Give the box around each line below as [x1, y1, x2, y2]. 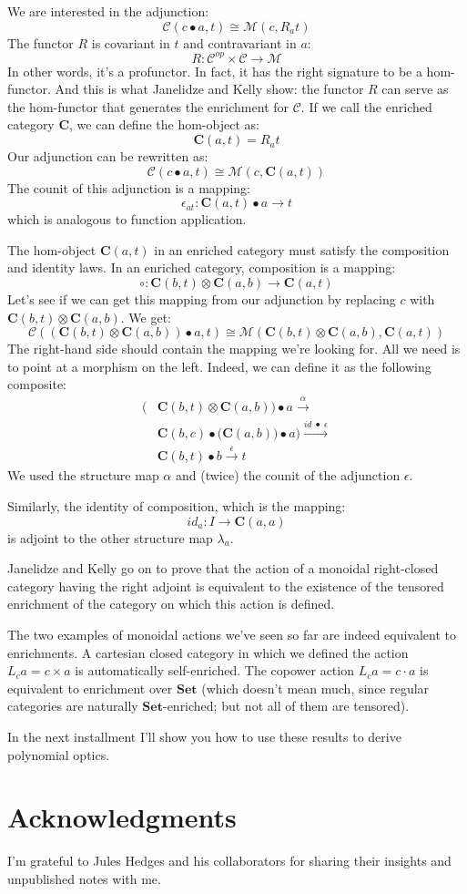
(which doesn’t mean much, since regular [201, 678, 430, 697]
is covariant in [91, 33, 170, 52]
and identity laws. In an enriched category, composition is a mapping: [7, 258, 396, 277]
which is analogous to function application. [7, 210, 247, 229]
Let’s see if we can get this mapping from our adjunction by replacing [7, 290, 396, 309]
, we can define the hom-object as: [69, 115, 259, 134]
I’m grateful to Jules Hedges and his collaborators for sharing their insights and [7, 851, 452, 870]
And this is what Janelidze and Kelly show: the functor [55, 79, 364, 98]
